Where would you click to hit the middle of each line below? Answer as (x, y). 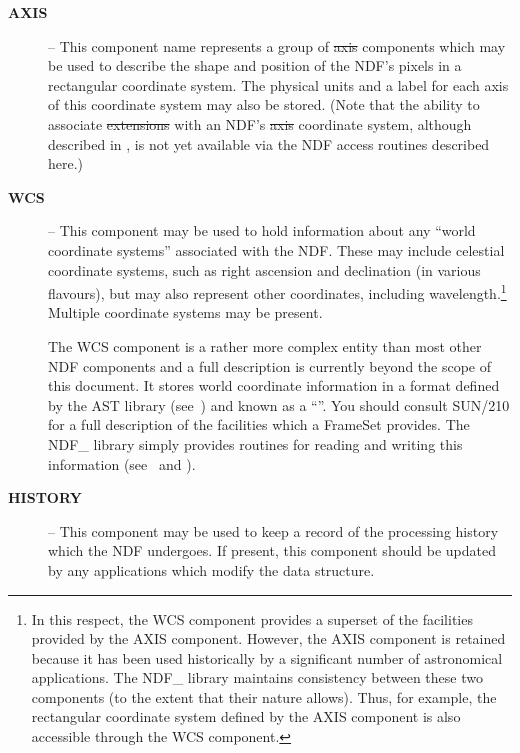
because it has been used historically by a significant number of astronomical (267, 657)
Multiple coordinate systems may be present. (185, 312)
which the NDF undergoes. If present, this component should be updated (272, 550)
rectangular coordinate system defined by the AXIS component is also (246, 716)
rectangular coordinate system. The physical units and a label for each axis (278, 84)
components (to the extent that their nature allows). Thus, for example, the (264, 696)
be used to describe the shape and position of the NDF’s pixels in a (255, 65)
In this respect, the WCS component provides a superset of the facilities (252, 618)
